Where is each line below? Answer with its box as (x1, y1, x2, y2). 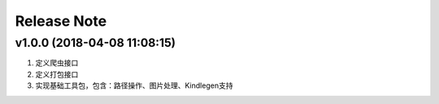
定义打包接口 (35, 69, 79, 79)
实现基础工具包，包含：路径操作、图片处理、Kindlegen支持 (35, 81, 233, 90)
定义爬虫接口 (35, 58, 79, 68)
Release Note (15, 12, 107, 30)
